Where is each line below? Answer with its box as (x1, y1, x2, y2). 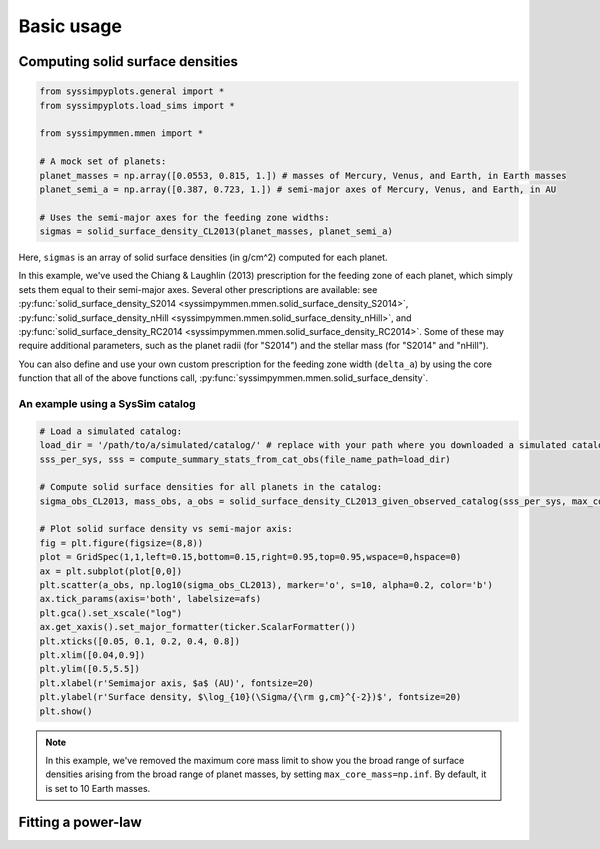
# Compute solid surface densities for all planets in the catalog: (39, 481, 383, 493)
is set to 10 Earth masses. (45, 782, 151, 794)
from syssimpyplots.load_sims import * (39, 100, 235, 111)
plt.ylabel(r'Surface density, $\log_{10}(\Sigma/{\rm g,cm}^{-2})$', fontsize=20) (39, 691, 462, 703)
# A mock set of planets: (39, 156, 167, 167)
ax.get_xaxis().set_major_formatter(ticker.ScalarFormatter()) (39, 621, 357, 633)
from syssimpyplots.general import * (39, 86, 225, 97)
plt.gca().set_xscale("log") (39, 607, 183, 619)
